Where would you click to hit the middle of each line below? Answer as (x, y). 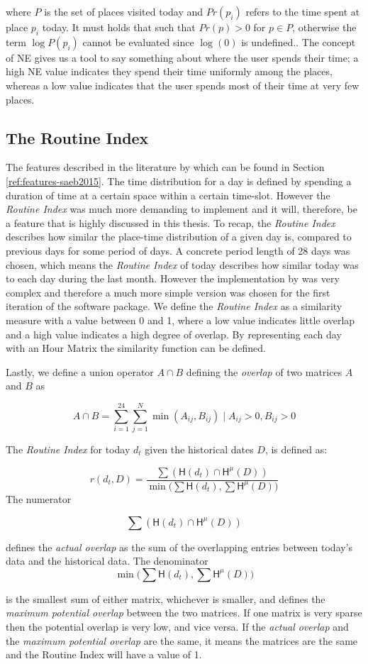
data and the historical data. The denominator (107, 561)
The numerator (39, 498)
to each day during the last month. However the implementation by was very (173, 278)
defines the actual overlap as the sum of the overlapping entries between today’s (179, 547)
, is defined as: (296, 449)
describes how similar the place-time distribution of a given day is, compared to (179, 237)
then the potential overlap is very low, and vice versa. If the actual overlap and (177, 626)
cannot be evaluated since (138, 41)
